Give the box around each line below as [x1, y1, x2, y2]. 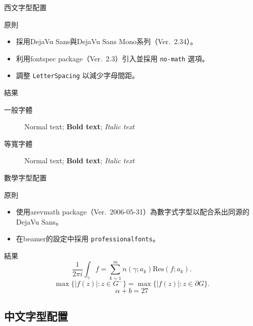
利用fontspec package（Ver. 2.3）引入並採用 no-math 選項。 [16, 53, 209, 63]
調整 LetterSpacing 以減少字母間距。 [16, 70, 139, 81]
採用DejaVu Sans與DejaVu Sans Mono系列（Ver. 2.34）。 [16, 36, 198, 47]
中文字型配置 [4, 308, 68, 323]
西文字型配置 [4, 2, 47, 12]
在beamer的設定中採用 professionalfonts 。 [16, 233, 160, 244]
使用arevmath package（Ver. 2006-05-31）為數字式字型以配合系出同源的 [16, 206, 249, 217]
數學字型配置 [4, 172, 47, 183]
